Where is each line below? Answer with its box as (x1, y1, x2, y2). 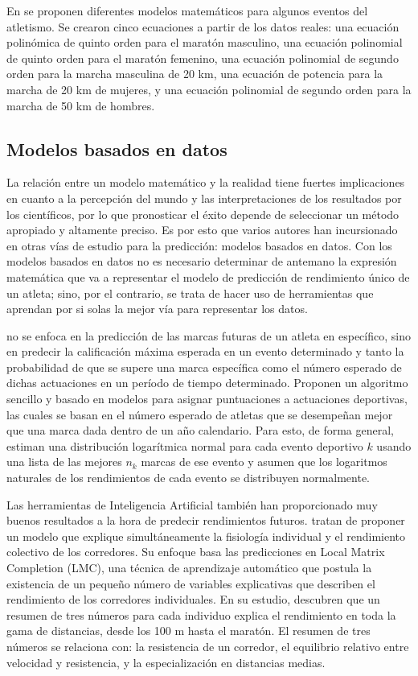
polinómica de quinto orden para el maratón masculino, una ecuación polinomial (6, 34, 403, 51)
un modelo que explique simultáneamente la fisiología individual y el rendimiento (6, 527, 406, 544)
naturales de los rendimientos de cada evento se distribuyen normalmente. (6, 469, 371, 486)
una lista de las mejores (6, 453, 122, 470)
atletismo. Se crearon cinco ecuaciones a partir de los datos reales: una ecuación (6, 18, 400, 35)
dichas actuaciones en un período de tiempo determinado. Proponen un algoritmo (6, 374, 408, 391)
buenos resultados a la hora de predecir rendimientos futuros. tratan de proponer (6, 512, 405, 529)
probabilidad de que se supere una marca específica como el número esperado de (6, 358, 402, 375)
